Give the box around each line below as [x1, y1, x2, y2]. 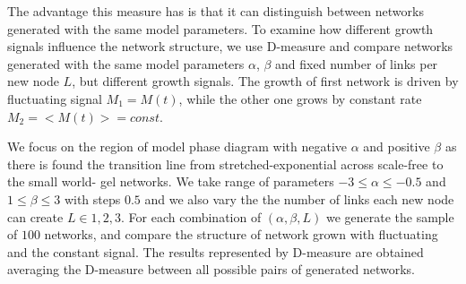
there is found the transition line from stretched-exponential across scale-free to [7, 154, 444, 173]
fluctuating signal [7, 89, 102, 108]
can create [7, 207, 64, 226]
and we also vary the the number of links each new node [144, 189, 454, 208]
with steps [64, 189, 121, 208]
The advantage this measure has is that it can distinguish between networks [7, 2, 424, 20]
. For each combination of [121, 207, 262, 226]
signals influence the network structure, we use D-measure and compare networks [7, 37, 453, 56]
